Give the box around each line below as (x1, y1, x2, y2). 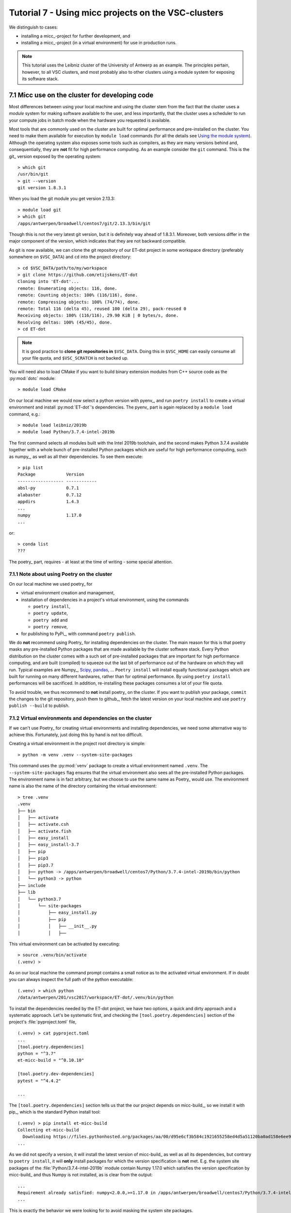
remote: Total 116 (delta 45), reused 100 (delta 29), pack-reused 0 (17, 306, 187, 311)
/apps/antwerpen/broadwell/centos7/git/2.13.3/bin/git (17, 221, 151, 226)
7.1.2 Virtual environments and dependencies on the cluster (9, 715, 152, 721)
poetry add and (33, 617, 68, 623)
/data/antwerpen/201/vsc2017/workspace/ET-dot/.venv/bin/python (17, 995, 174, 1000)
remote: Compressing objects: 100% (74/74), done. (17, 299, 141, 305)
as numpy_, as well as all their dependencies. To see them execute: (9, 454, 143, 459)
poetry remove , (33, 624, 68, 630)
